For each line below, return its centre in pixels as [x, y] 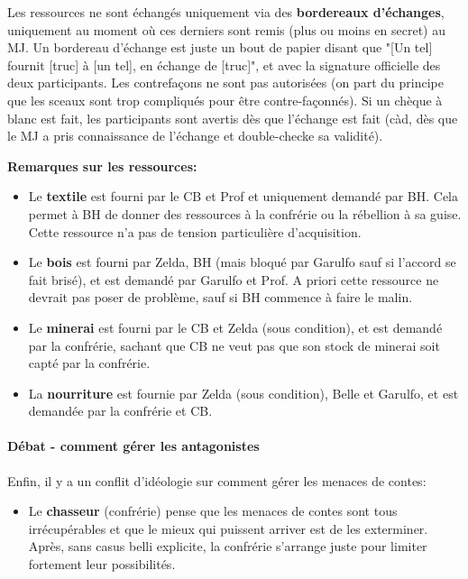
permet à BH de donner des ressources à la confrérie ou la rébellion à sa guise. [245, 213]
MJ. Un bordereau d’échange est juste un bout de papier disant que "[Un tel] [220, 47]
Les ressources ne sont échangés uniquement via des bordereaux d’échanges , [226, 12]
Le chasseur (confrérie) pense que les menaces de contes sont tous [213, 511]
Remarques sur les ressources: [102, 165]
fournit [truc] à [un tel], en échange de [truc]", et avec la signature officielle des [224, 64]
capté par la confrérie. [89, 363]
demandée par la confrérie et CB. [120, 411]
